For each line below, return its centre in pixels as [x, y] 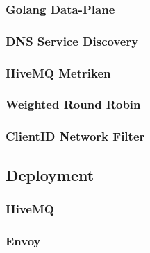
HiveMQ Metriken [58, 72]
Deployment [50, 174]
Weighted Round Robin [73, 104]
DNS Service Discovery [72, 41]
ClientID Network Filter [75, 136]
